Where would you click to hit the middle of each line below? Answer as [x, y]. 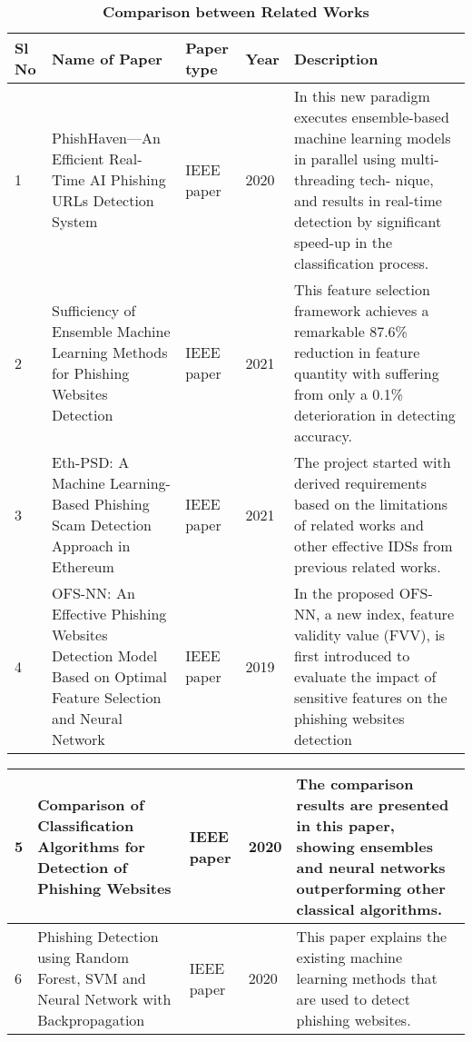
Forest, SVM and [92, 978]
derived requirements [360, 483]
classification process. [361, 263]
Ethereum [83, 566]
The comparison [355, 784]
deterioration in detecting [374, 415]
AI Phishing [128, 179]
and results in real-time [368, 200]
